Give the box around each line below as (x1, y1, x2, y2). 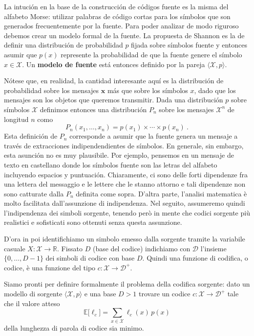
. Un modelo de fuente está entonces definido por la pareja (22, 59, 205, 69)
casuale (4, 243, 25, 253)
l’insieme (200, 243, 227, 253)
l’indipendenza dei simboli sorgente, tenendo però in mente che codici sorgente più (4, 207, 250, 217)
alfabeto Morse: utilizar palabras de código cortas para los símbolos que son (4, 11, 231, 21)
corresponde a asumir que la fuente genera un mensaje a (69, 131, 238, 141)
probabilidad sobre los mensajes (4, 85, 99, 95)
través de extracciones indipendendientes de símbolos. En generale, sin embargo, (4, 140, 244, 150)
